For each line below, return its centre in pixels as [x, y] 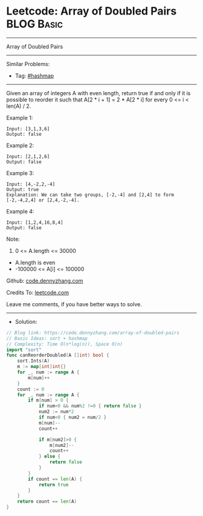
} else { [50, 457]
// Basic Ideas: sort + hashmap [47, 338]
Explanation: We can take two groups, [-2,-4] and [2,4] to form [90, 195]
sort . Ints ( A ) [34, 361]
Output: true [23, 189]
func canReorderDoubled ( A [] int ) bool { [58, 355]
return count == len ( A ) [47, 501]
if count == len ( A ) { [55, 479]
